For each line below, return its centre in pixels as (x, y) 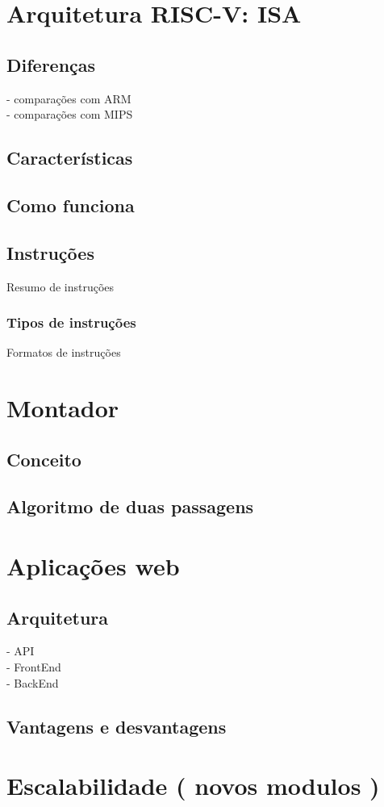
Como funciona (71, 205)
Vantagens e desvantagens (117, 726)
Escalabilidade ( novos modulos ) (193, 786)
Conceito (44, 459)
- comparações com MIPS (70, 114)
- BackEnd (33, 682)
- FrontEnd (34, 667)
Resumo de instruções (61, 286)
